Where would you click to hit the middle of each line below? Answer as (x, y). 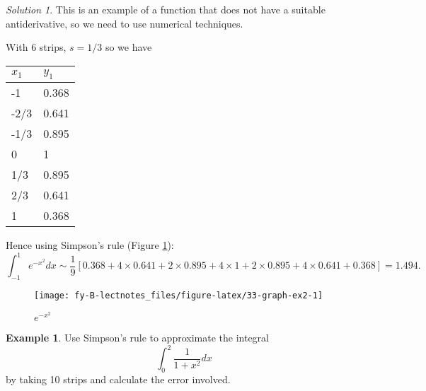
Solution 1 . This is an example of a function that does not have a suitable (166, 9)
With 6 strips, (36, 47)
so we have (128, 47)
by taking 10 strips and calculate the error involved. (118, 379)
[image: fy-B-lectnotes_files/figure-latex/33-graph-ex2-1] (179, 295)
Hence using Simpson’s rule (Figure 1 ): (90, 244)
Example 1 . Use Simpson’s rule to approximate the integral (137, 338)
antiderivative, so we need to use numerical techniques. (125, 23)
